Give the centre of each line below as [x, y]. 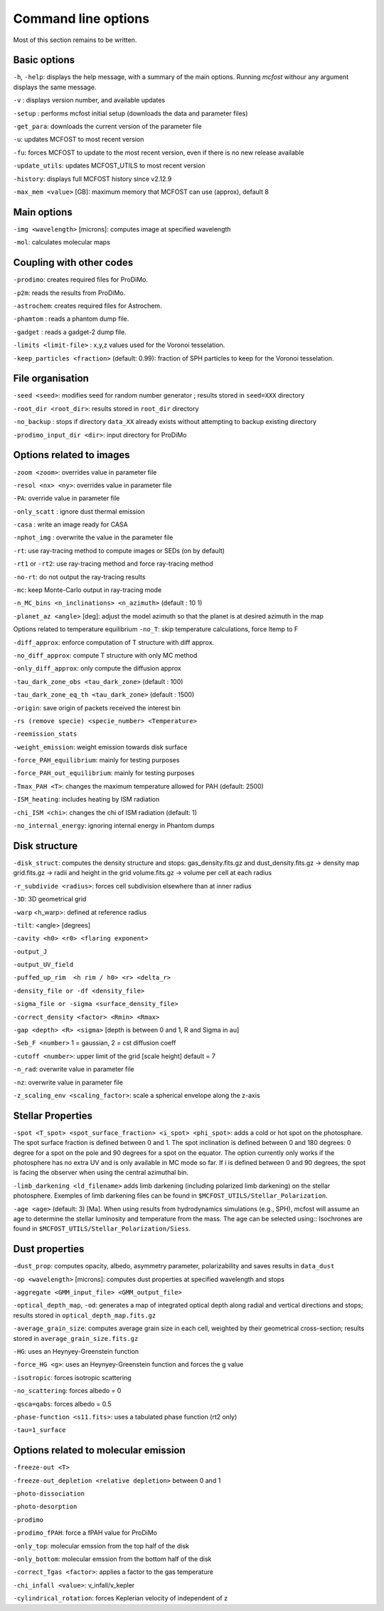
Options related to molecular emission [100, 1450]
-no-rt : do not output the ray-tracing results [79, 576]
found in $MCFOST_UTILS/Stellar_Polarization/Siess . [102, 1228]
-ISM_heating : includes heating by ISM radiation [86, 799]
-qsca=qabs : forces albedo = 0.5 [62, 1404]
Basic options [44, 60]
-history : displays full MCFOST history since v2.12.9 [92, 179]
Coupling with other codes [73, 263]
